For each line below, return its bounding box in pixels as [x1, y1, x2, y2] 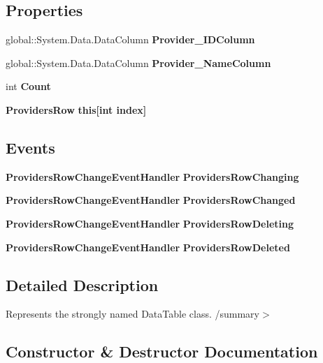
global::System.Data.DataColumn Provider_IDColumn [6, 32, 255, 47]
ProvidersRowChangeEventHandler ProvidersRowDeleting [6, 216, 294, 230]
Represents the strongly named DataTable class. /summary [6, 306, 259, 321]
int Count [6, 79, 51, 94]
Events [6, 136, 55, 158]
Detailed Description [6, 274, 159, 295]
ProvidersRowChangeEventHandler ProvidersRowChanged [6, 193, 296, 207]
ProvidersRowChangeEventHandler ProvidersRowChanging [6, 169, 299, 184]
